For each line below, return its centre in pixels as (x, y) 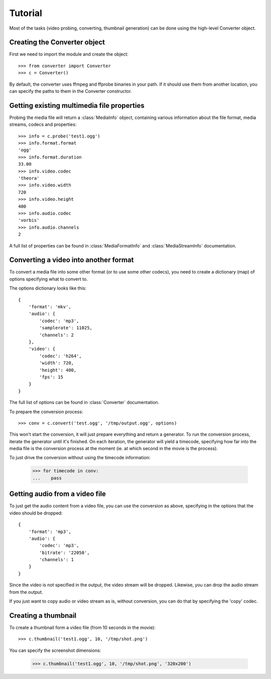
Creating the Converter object (57, 42)
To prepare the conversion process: (46, 412)
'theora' (29, 178)
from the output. (26, 592)
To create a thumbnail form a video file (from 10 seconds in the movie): (82, 627)
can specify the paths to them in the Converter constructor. (71, 91)
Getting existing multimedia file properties (77, 105)
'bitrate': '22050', (64, 553)
